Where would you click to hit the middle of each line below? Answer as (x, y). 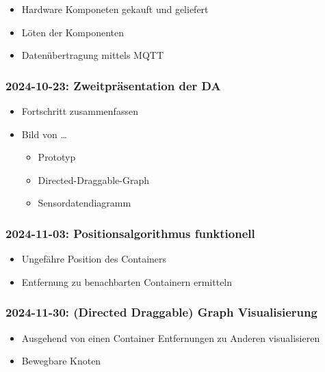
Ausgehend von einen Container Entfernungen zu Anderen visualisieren (171, 337)
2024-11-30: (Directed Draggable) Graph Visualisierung (161, 312)
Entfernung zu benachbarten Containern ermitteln (127, 281)
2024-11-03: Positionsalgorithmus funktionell (130, 233)
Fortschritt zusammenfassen (80, 111)
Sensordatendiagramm (84, 203)
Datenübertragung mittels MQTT (93, 55)
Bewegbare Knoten (61, 361)
